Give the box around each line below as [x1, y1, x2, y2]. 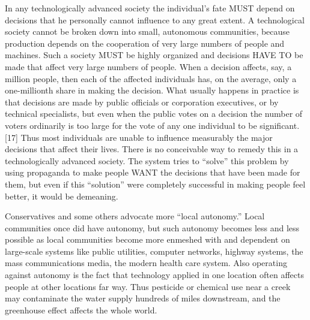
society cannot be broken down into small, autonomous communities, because [5, 25, 290, 38]
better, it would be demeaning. [5, 189, 118, 202]
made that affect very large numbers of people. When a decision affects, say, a [5, 60, 292, 73]
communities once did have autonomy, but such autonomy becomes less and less [5, 221, 300, 234]
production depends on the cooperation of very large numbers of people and [5, 37, 285, 49]
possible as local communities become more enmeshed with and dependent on [5, 233, 290, 246]
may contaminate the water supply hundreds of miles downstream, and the [5, 292, 281, 304]
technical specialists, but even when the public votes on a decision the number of [5, 107, 303, 120]
